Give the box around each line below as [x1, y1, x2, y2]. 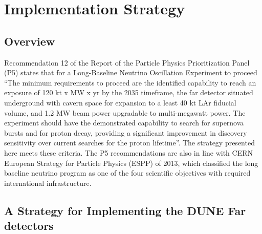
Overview [4, 33, 55, 49]
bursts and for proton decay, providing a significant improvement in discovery [4, 127, 247, 138]
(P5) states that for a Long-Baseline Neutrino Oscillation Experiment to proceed [4, 67, 257, 78]
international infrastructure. [4, 177, 92, 188]
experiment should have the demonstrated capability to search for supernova [4, 117, 244, 128]
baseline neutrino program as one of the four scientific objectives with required [4, 167, 251, 178]
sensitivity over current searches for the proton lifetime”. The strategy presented [4, 137, 255, 148]
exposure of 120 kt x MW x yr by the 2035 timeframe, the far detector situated [4, 87, 253, 98]
